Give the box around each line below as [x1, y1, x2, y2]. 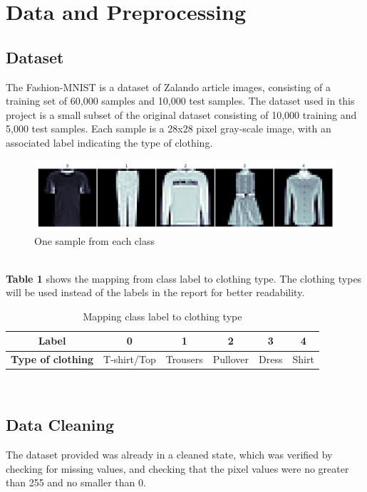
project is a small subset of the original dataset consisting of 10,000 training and [6, 107, 357, 122]
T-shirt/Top [103, 352, 156, 367]
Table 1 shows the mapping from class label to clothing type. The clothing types [6, 271, 362, 286]
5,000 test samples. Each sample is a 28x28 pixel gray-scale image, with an [6, 121, 331, 136]
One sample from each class [34, 233, 155, 248]
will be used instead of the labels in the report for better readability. [6, 285, 305, 300]
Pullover [212, 352, 249, 367]
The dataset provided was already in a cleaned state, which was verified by [6, 447, 333, 462]
